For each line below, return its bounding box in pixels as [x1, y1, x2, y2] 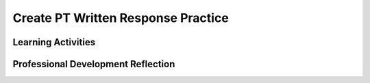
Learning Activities [12, 36, 96, 48]
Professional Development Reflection [12, 58, 175, 70]
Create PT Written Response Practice [12, 10, 229, 25]
